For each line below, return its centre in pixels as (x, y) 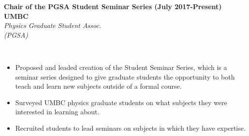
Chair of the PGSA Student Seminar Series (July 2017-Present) (113, 6)
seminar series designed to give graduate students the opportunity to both (125, 76)
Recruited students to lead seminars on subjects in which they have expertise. (130, 128)
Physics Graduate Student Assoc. (53, 25)
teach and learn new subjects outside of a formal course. (98, 86)
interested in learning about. (57, 112)
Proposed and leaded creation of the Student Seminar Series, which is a (121, 67)
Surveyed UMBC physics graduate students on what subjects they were (121, 102)
